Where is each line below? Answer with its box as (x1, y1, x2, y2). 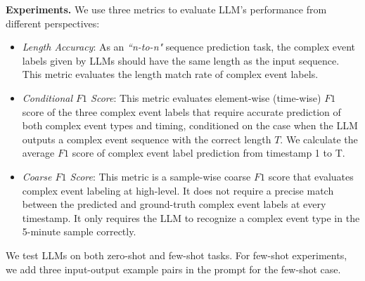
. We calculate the (280, 131, 358, 146)
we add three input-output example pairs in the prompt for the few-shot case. (6, 261, 341, 276)
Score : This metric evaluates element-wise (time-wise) (91, 90, 321, 105)
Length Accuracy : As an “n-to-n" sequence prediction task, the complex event (22, 39, 356, 54)
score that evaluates (268, 169, 354, 183)
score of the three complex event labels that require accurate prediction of (22, 104, 341, 119)
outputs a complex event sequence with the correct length (22, 131, 271, 146)
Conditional (22, 90, 73, 105)
